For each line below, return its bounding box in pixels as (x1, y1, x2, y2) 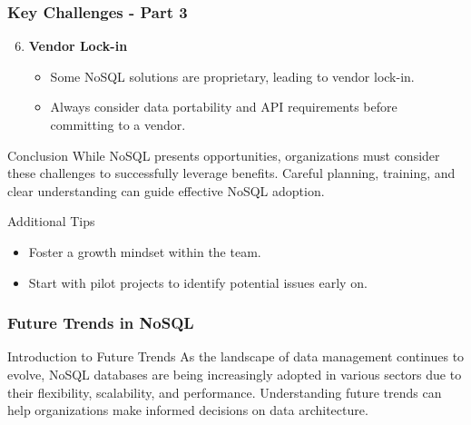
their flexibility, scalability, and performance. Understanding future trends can (7, 382, 442, 401)
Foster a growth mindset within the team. (28, 242, 261, 261)
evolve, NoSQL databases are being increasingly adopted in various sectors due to (7, 364, 462, 383)
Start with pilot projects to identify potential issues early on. (28, 272, 368, 292)
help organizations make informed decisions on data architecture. (7, 400, 368, 420)
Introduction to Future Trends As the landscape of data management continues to (7, 347, 465, 366)
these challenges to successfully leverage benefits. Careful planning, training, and (7, 163, 456, 183)
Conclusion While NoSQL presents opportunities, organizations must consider (7, 145, 440, 164)
